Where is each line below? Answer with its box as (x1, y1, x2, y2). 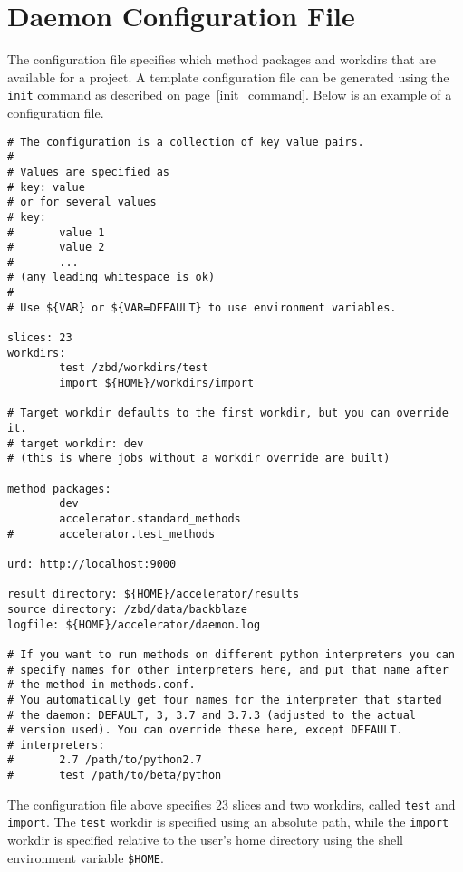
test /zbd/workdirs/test (59, 361, 208, 375)
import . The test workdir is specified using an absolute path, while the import (7, 812, 449, 831)
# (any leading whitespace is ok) (7, 271, 216, 284)
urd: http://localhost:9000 (7, 557, 177, 570)
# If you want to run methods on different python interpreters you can (7, 647, 455, 661)
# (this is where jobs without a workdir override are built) (7, 452, 391, 465)
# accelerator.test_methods (7, 527, 216, 541)
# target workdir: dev (7, 436, 144, 450)
